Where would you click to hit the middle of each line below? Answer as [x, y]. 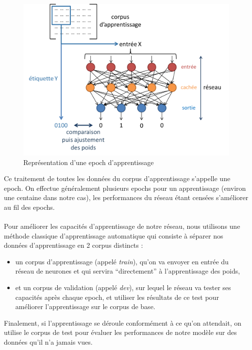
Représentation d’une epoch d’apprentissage [89, 162]
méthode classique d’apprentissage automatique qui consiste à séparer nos [114, 235]
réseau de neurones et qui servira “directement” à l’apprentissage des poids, [128, 271]
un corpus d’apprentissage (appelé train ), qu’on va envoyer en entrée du [122, 261]
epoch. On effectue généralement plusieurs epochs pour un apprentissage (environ [125, 188]
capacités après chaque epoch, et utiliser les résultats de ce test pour [117, 297]
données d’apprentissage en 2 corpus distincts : [74, 245]
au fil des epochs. [29, 207]
